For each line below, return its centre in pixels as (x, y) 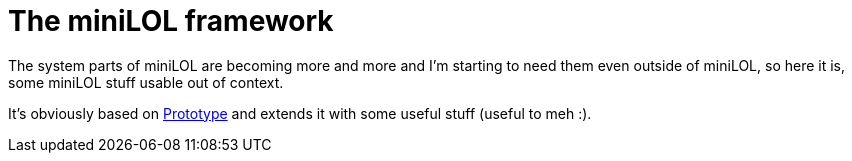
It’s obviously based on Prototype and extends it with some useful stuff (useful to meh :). (300, 113)
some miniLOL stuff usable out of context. (146, 82)
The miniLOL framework (171, 21)
